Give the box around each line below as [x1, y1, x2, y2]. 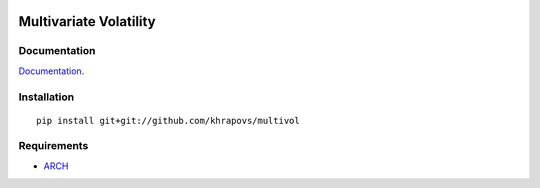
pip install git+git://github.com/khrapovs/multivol [36, 115, 300, 126]
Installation [18, 90, 75, 104]
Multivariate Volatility [18, 13, 156, 30]
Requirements [18, 139, 89, 153]
